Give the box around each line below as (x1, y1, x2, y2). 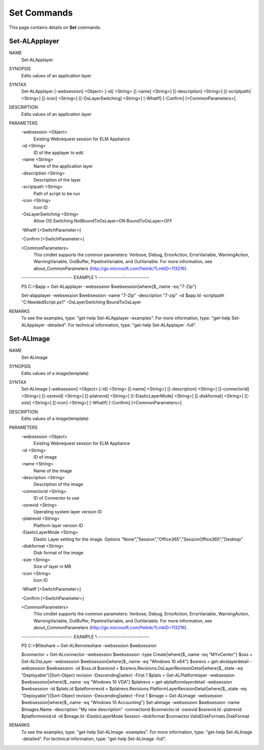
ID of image (33, 454, 57, 460)
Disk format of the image (33, 550, 84, 556)
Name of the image (33, 467, 72, 474)
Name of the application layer (33, 163, 93, 169)
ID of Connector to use (33, 495, 80, 501)
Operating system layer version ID (33, 509, 102, 515)
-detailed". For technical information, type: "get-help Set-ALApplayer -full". (45, 322, 197, 328)
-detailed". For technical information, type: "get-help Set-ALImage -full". (21, 736, 167, 742)
